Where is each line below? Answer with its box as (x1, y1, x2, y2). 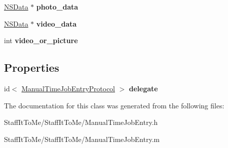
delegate (129, 83, 158, 93)
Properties (4, 60, 59, 75)
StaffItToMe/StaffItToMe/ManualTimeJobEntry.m (4, 133, 160, 144)
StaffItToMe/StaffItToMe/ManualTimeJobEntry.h (4, 117, 158, 127)
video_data (36, 18, 77, 29)
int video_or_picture (4, 35, 78, 46)
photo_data (36, 2, 78, 12)
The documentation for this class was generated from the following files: (4, 100, 224, 110)
